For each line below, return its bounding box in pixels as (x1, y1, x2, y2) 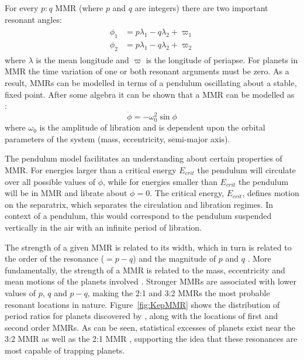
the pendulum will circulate (197, 164, 296, 176)
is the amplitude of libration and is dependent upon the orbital (39, 121, 265, 133)
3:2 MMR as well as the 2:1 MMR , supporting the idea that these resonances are (5, 332, 298, 345)
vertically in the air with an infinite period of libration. (5, 221, 202, 233)
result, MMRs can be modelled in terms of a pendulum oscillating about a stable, (5, 77, 297, 89)
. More (247, 252, 271, 265)
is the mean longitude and (36, 53, 129, 66)
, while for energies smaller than (103, 175, 217, 187)
